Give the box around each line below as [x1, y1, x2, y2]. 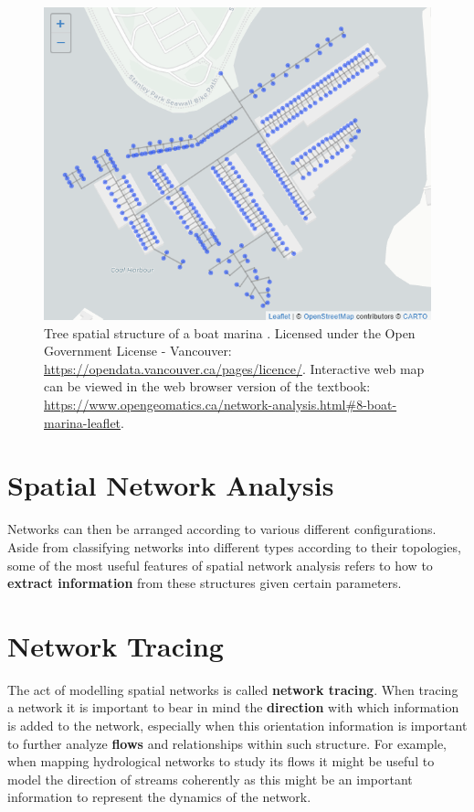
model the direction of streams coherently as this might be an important [7, 769, 413, 788]
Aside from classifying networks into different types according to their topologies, [7, 537, 461, 556]
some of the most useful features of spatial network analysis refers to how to [7, 555, 433, 574]
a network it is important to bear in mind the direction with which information [7, 698, 459, 717]
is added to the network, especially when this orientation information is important [7, 716, 468, 735]
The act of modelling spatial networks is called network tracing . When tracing [7, 679, 458, 699]
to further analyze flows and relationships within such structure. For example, [7, 733, 447, 753]
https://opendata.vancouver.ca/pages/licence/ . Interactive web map [44, 358, 425, 378]
